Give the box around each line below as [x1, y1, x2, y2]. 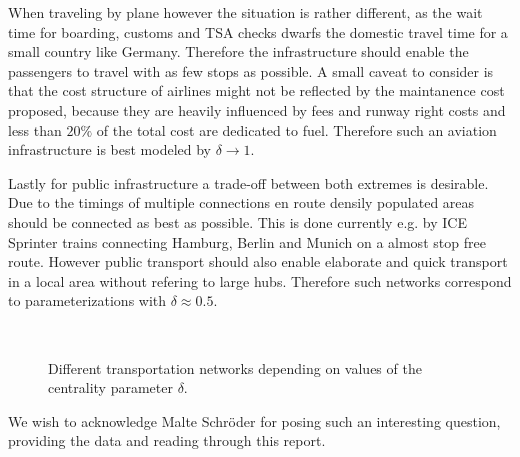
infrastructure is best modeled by [8, 139, 211, 160]
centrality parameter [48, 377, 173, 398]
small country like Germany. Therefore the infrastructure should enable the [8, 41, 469, 62]
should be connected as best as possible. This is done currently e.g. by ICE [8, 211, 467, 232]
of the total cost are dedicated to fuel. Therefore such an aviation [96, 119, 497, 140]
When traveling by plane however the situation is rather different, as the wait [8, 2, 483, 22]
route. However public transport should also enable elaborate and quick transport [8, 251, 508, 272]
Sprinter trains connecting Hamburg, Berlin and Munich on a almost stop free [8, 231, 486, 252]
